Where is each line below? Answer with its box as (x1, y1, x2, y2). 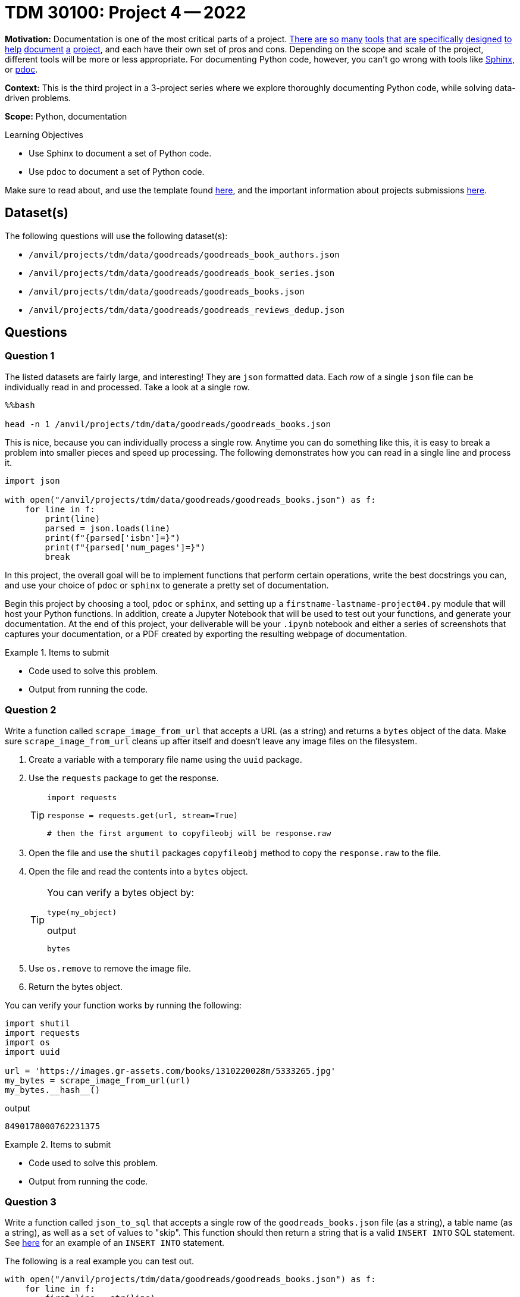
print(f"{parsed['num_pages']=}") (45, 542, 206, 552)
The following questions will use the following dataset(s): (5, 230, 228, 241)
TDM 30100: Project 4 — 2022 (5, 2, 246, 23)
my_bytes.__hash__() (5, 1085, 101, 1095)
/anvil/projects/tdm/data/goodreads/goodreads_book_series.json (29, 268, 335, 278)
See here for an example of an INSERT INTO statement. (5, 1238, 225, 1248)
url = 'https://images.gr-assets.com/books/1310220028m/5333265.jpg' (5, 1066, 336, 1076)
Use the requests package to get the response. (29, 772, 219, 783)
